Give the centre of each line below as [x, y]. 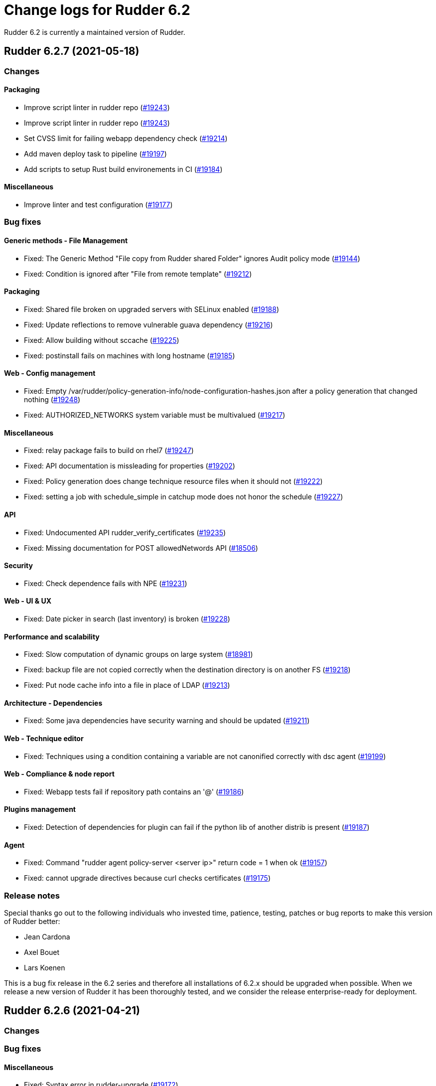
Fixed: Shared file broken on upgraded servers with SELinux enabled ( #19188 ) [152, 309]
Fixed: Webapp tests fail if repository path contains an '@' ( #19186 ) [134, 791]
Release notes [32, 895]
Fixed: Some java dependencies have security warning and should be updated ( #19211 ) [167, 721]
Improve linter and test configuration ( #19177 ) [98, 205]
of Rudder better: [32, 921]
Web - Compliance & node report [59, 774]
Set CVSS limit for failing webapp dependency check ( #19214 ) [126, 138]
